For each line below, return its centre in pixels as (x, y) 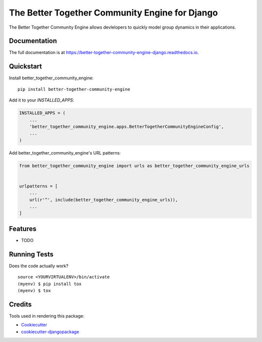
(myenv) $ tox (34, 291)
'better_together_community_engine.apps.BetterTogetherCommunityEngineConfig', (127, 127)
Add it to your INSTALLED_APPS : (42, 100)
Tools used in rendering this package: (47, 316)
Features (23, 229)
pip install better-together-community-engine (74, 89)
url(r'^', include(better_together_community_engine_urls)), (104, 200)
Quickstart (25, 66)
